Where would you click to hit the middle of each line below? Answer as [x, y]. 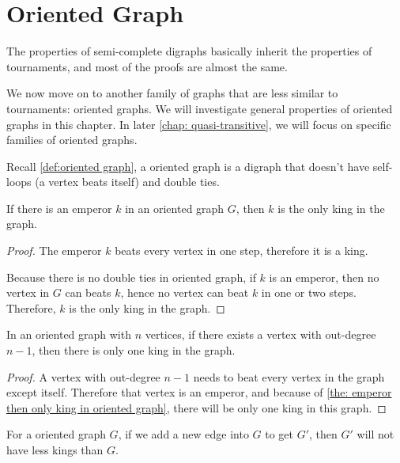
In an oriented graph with [69, 334]
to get [279, 434]
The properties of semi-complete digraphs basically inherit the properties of [189, 51]
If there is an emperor [59, 208]
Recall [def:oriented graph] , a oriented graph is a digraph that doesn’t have [188, 166]
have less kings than [55, 450]
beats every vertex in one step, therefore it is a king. [242, 250]
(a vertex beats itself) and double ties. [127, 182]
